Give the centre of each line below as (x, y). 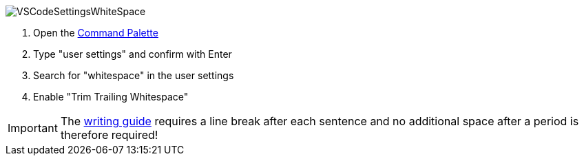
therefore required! (109, 135)
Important (33, 128)
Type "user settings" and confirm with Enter (133, 54)
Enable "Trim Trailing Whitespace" (111, 97)
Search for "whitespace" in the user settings (134, 75)
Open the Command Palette (96, 33)
